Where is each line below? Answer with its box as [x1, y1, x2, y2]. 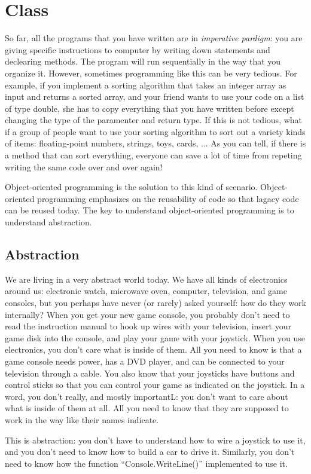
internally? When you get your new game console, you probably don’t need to [5, 308, 290, 320]
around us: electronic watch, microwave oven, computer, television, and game [5, 285, 287, 297]
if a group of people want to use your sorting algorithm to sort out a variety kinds [5, 125, 306, 137]
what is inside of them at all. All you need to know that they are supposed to [5, 402, 289, 414]
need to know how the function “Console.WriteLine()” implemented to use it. [5, 457, 288, 469]
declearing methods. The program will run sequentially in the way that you [5, 55, 281, 68]
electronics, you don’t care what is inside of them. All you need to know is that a [5, 343, 302, 356]
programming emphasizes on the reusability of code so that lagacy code [37, 192, 299, 204]
